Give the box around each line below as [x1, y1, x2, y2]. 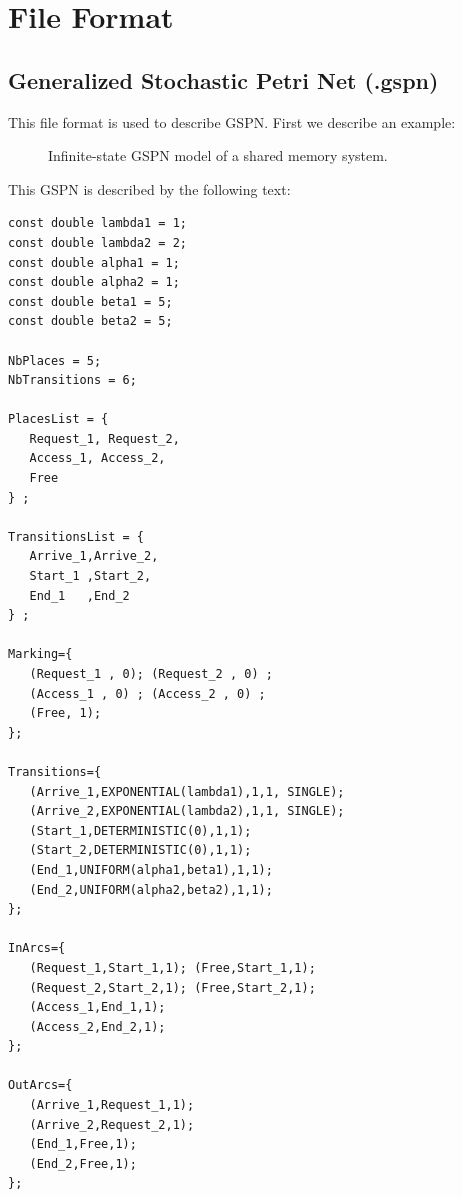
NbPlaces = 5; [8, 353, 102, 368]
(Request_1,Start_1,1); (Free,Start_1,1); [29, 960, 316, 975]
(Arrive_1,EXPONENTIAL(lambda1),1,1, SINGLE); [29, 784, 345, 799]
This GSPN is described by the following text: [8, 178, 291, 199]
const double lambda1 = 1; [8, 216, 187, 231]
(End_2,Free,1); [29, 1156, 137, 1171]
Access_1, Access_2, [29, 451, 166, 466]
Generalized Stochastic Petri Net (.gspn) [8, 64, 439, 95]
